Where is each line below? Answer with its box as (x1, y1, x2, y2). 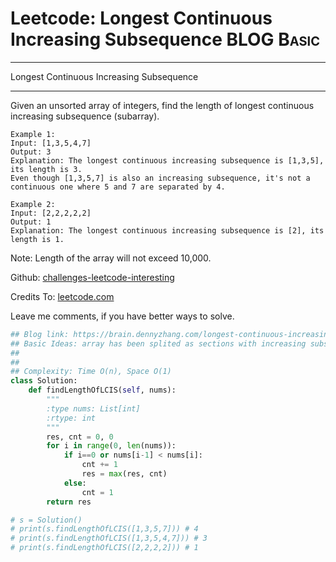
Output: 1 (10, 217, 52, 227)
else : (63, 478, 87, 488)
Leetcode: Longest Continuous (10, 7, 273, 30)
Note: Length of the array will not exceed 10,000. (10, 252, 212, 264)
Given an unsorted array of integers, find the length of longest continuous (10, 99, 315, 111)
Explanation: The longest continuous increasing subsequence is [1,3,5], (10, 155, 325, 166)
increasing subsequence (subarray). (10, 110, 160, 122)
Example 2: (10, 199, 56, 209)
